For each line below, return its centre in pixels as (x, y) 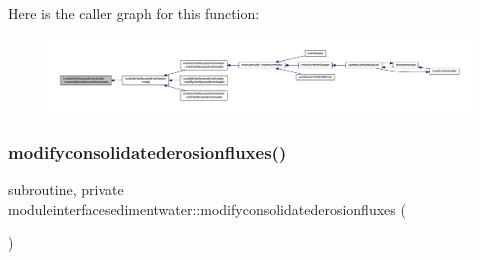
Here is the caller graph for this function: (134, 13)
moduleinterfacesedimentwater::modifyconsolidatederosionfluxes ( (207, 208)
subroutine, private (66, 189)
